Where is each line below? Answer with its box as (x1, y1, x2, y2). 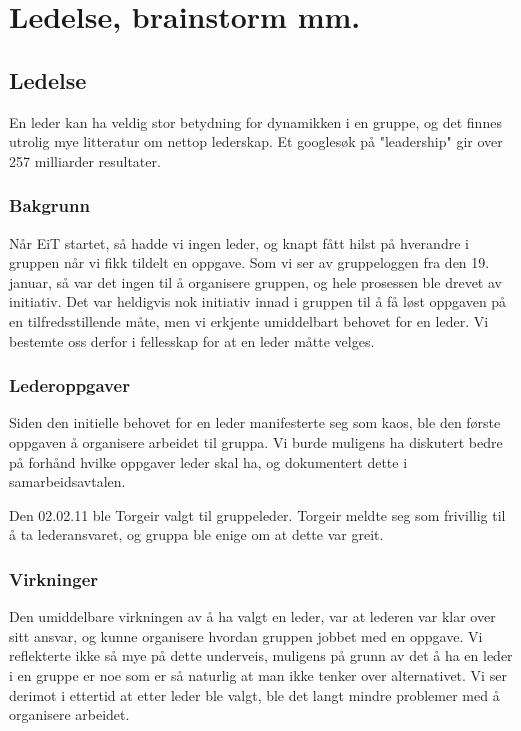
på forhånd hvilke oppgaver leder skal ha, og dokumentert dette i (9, 451, 408, 472)
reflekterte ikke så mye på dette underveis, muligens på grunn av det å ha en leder (9, 645, 513, 666)
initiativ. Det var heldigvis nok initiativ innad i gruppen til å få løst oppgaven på (9, 291, 507, 312)
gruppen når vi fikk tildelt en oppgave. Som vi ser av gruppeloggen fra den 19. (9, 252, 490, 273)
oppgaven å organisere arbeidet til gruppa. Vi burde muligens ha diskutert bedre (9, 431, 503, 452)
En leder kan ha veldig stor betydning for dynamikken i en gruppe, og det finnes (9, 111, 502, 132)
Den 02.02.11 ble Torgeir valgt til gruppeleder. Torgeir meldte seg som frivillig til (9, 504, 506, 525)
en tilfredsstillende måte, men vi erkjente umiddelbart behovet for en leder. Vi (9, 310, 489, 331)
